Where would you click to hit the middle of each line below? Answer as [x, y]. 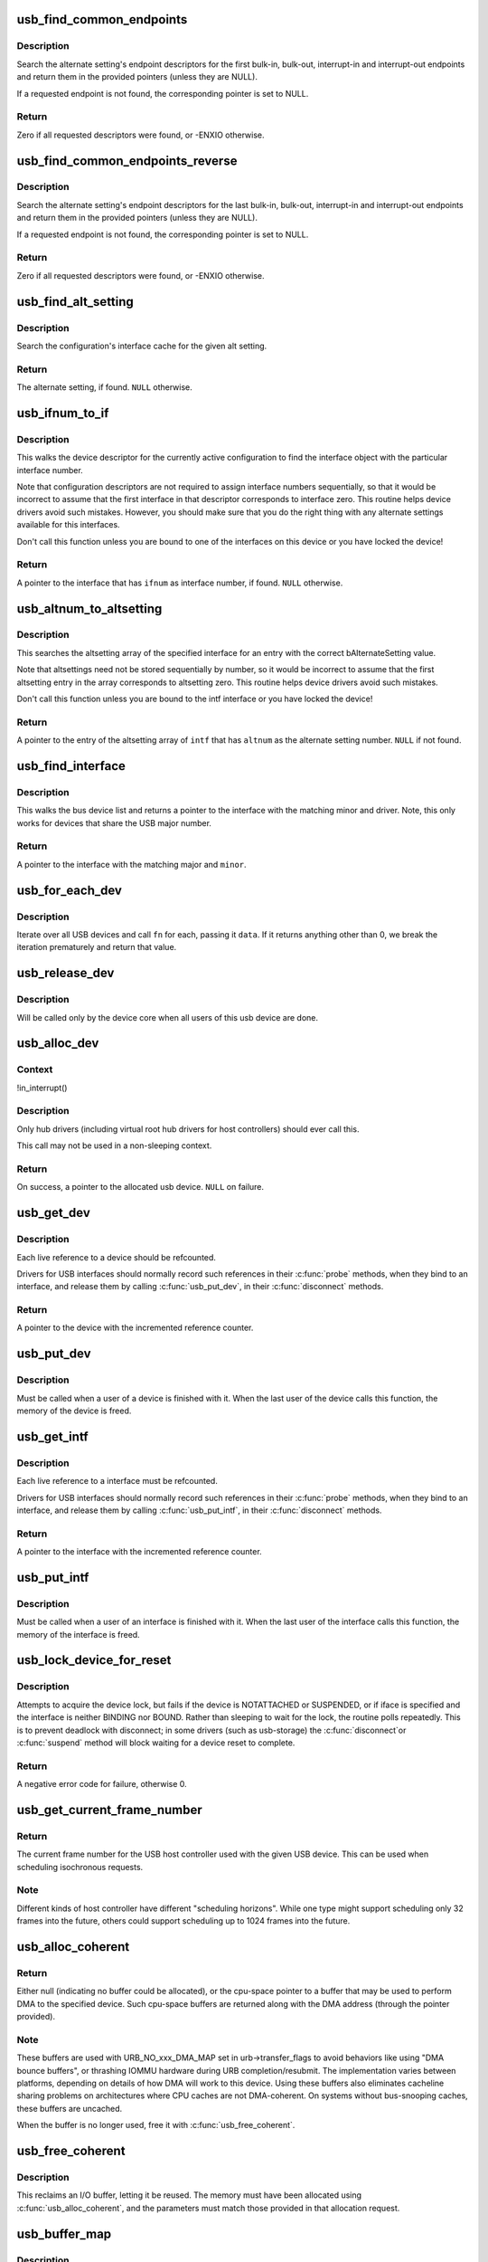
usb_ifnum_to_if [63, 413]
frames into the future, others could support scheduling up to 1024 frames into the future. [183, 1921]
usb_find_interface [71, 766]
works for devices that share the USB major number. [114, 822]
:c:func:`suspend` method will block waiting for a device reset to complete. [156, 1743]
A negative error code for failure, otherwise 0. [102, 1784]
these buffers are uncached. [70, 2108]
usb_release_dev [66, 973]
